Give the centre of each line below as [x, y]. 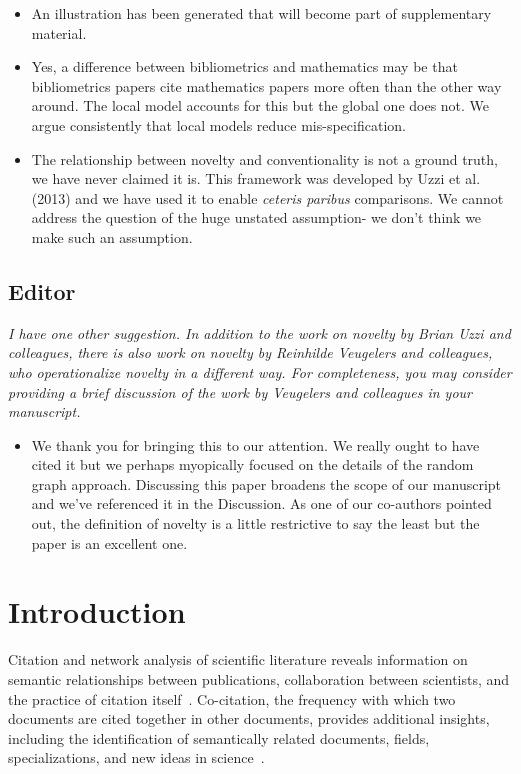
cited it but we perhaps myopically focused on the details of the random [252, 464]
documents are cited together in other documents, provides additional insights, [249, 718]
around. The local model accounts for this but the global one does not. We [260, 105]
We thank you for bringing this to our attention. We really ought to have [255, 444]
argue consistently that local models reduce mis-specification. [218, 124]
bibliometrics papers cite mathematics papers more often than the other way [266, 85]
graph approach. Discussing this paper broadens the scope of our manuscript [266, 483]
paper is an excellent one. [109, 542]
